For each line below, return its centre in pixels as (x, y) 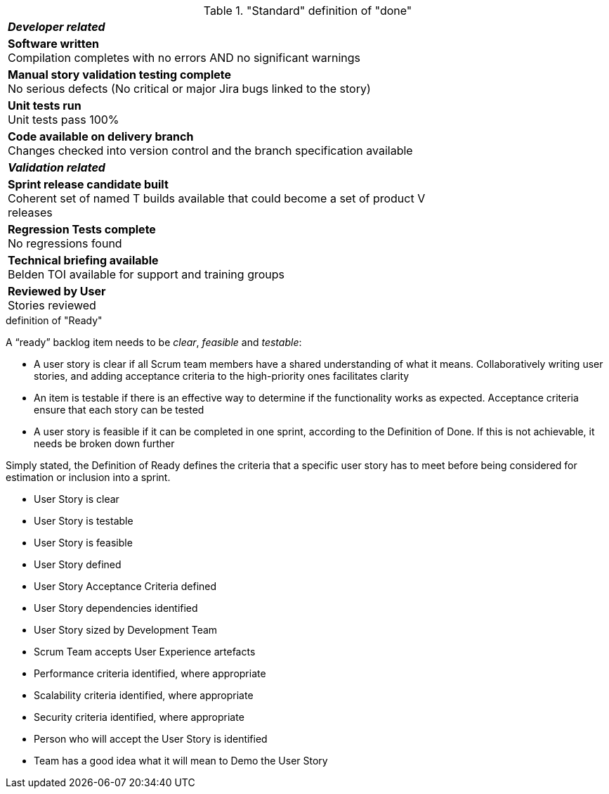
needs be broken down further (104, 443)
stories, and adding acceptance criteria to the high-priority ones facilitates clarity (222, 376)
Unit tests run (45, 105)
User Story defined (78, 564)
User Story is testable (84, 521)
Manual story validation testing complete (119, 75)
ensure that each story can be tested (119, 410)
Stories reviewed (52, 305)
